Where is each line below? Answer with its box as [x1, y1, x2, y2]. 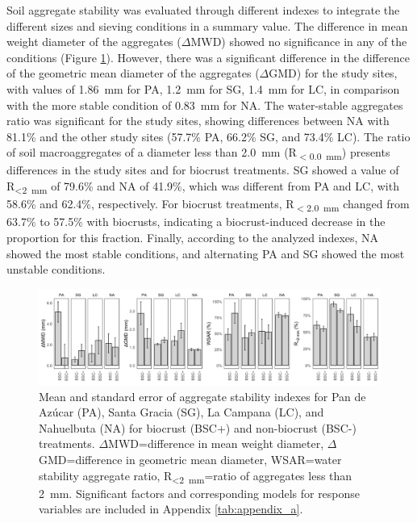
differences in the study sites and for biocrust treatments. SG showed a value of [6, 161, 399, 178]
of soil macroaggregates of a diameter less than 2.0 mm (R [6, 144, 297, 161]
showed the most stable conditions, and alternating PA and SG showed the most [6, 245, 405, 261]
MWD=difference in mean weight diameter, [108, 435, 324, 452]
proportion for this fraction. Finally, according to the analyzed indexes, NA [6, 228, 379, 245]
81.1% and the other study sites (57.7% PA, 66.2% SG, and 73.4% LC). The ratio [6, 128, 411, 144]
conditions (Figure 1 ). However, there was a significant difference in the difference [6, 48, 410, 65]
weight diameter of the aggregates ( [6, 33, 181, 50]
